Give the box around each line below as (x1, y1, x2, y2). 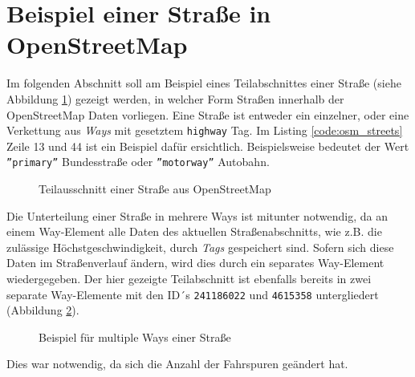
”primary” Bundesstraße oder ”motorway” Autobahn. (6, 153, 270, 170)
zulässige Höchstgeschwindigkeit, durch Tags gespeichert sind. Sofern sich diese (6, 238, 394, 255)
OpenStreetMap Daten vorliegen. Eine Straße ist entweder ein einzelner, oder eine (6, 106, 409, 123)
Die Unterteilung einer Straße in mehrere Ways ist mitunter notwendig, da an (6, 207, 389, 224)
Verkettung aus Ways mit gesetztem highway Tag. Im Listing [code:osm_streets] (6, 122, 403, 139)
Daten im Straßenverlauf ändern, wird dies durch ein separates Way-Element (6, 254, 384, 271)
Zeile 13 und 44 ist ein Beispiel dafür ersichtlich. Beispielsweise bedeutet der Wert (6, 137, 409, 154)
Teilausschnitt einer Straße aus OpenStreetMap (39, 180, 271, 197)
